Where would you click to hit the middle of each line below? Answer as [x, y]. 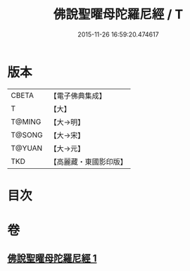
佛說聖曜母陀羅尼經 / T [118, 14]
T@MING [26, 122]
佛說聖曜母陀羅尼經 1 [52, 259]
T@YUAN [27, 148]
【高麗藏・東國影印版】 [89, 161]
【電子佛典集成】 [78, 96]
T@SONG [27, 134]
